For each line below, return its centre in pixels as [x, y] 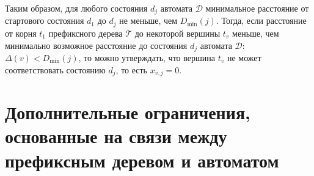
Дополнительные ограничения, [128, 112]
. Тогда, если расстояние [261, 20]
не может [244, 57]
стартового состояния [45, 20]
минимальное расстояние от [257, 8]
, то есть [132, 69]
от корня [21, 33]
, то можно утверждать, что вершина [147, 57]
